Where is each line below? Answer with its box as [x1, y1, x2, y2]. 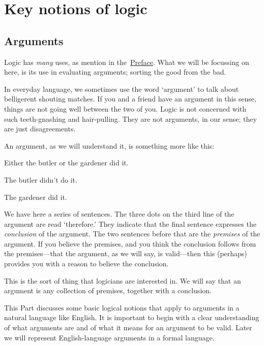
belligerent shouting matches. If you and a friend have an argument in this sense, [4, 93, 256, 104]
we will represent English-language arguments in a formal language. [4, 332, 215, 342]
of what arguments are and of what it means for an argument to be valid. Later [4, 322, 252, 333]
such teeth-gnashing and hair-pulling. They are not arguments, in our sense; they [4, 113, 257, 124]
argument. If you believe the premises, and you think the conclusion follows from [4, 238, 256, 249]
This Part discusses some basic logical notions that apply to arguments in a [4, 302, 240, 313]
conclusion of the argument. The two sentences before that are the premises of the [4, 228, 260, 239]
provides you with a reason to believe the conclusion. [4, 258, 169, 269]
